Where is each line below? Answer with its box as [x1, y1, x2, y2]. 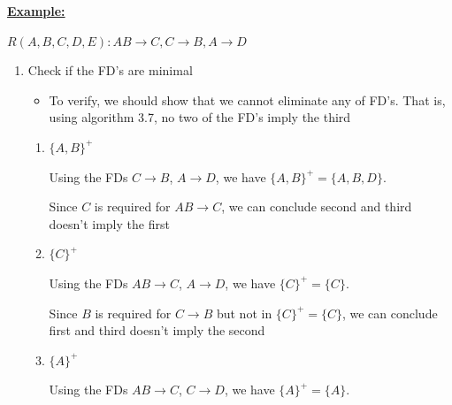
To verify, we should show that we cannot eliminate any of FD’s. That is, [49, 90, 446, 109]
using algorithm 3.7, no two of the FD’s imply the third [49, 108, 351, 126]
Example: [7, 2, 65, 19]
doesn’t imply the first [49, 214, 170, 233]
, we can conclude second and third [221, 197, 412, 216]
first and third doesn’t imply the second [49, 321, 265, 340]
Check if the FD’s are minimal [27, 61, 193, 80]
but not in [216, 303, 272, 322]
